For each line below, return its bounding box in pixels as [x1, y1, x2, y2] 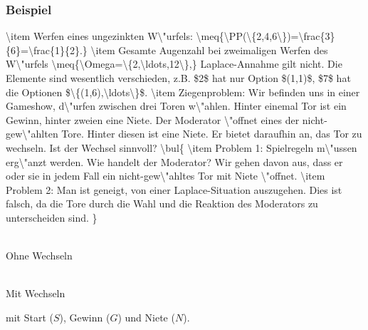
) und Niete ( [117, 309, 175, 324]
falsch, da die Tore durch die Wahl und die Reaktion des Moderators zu [6, 196, 318, 211]
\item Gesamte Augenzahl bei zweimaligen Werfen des [90, 42, 328, 57]
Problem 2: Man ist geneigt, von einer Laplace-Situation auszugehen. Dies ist [6, 182, 342, 197]
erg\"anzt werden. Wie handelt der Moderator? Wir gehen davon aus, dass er [6, 154, 343, 169]
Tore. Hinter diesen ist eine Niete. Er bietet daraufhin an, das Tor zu [61, 126, 362, 141]
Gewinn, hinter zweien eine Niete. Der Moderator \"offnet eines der [6, 112, 300, 127]
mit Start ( [6, 309, 53, 324]
